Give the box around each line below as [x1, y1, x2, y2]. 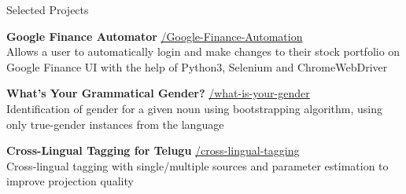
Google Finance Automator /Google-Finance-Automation [6, 27, 303, 44]
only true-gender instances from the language [6, 115, 224, 132]
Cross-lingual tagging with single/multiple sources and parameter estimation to [6, 157, 389, 174]
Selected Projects [6, 2, 89, 17]
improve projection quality [6, 173, 134, 189]
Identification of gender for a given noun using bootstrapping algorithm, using [6, 100, 383, 116]
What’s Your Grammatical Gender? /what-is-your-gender [6, 85, 310, 101]
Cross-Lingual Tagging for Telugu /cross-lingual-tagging [6, 142, 300, 159]
